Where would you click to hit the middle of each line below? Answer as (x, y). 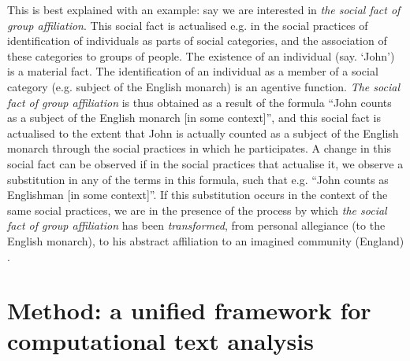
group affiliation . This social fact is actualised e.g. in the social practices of (188, 25)
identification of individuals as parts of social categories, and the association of (197, 41)
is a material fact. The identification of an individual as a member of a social (193, 71)
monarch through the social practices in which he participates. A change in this (199, 148)
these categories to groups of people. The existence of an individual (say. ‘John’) (201, 55)
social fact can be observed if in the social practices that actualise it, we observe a (205, 163)
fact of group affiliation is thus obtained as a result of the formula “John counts (199, 102)
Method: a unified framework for (189, 310)
